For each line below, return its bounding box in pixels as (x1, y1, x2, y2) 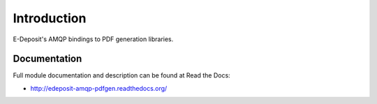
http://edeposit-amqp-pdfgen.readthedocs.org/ (30, 84, 168, 92)
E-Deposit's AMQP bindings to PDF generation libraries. (13, 35, 174, 43)
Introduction (13, 10, 87, 26)
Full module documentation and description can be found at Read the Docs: (13, 71, 230, 80)
